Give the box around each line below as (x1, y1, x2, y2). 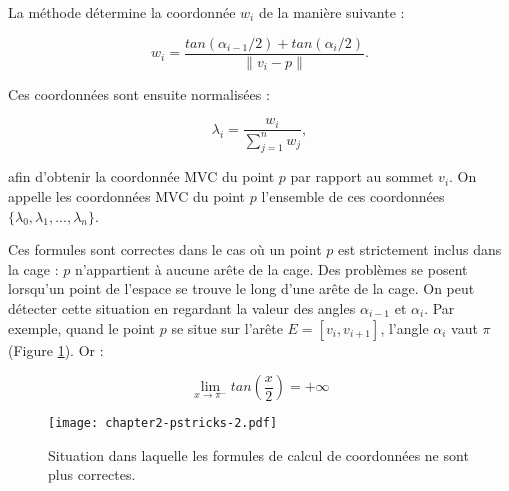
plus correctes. (48, 464, 136, 485)
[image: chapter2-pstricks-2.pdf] (48, 416, 278, 431)
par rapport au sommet (290, 166, 434, 187)
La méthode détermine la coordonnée (8, 2, 236, 22)
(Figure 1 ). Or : (8, 339, 104, 360)
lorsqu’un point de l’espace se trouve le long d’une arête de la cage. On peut (8, 278, 475, 299)
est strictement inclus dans (337, 239, 502, 260)
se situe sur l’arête (171, 317, 283, 338)
